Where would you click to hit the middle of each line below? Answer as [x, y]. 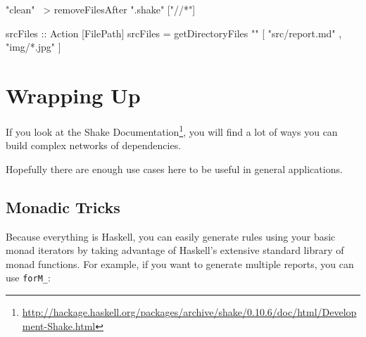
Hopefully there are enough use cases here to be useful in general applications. [174, 168]
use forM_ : [28, 278]
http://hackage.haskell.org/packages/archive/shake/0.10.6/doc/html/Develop [189, 311]
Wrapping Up [73, 95]
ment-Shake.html [59, 325]
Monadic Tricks [63, 206]
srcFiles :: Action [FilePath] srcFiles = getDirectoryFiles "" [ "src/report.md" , [174, 33]
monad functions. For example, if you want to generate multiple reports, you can [180, 263]
